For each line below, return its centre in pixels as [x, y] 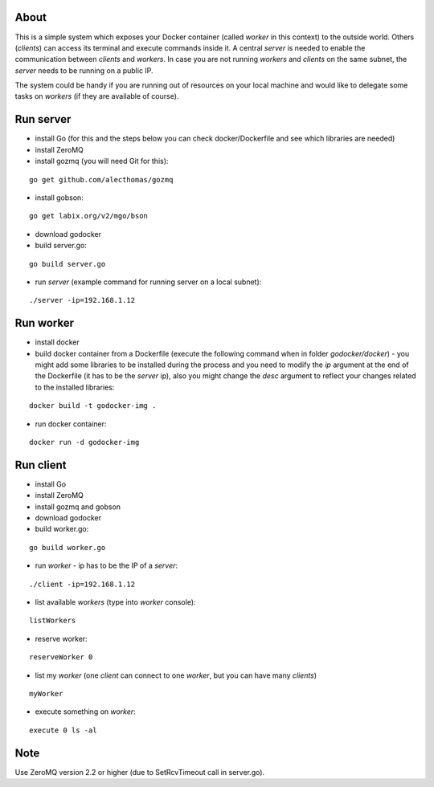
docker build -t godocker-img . [93, 406]
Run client [41, 465]
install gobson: [59, 198]
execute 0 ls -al [63, 730]
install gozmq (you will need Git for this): [102, 161]
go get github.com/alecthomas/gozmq [101, 179]
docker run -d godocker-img [84, 442]
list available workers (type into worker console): [115, 601]
